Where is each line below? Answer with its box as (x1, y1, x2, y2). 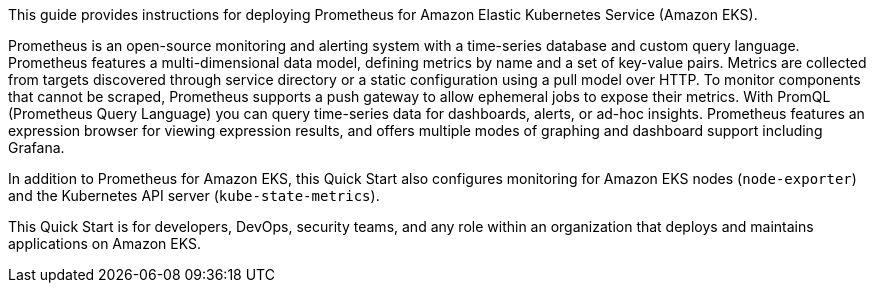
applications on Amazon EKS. (8, 235, 201, 252)
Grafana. (8, 139, 65, 156)
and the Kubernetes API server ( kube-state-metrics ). (8, 187, 380, 204)
